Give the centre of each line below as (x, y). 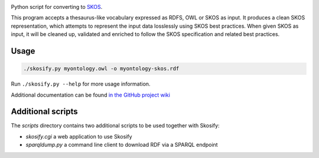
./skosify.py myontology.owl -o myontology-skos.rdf (101, 69)
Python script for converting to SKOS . (57, 7)
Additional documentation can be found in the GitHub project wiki (91, 95)
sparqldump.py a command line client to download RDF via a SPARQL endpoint (122, 145)
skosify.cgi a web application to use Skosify (79, 136)
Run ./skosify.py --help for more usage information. (81, 84)
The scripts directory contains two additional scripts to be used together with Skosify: (115, 126)
